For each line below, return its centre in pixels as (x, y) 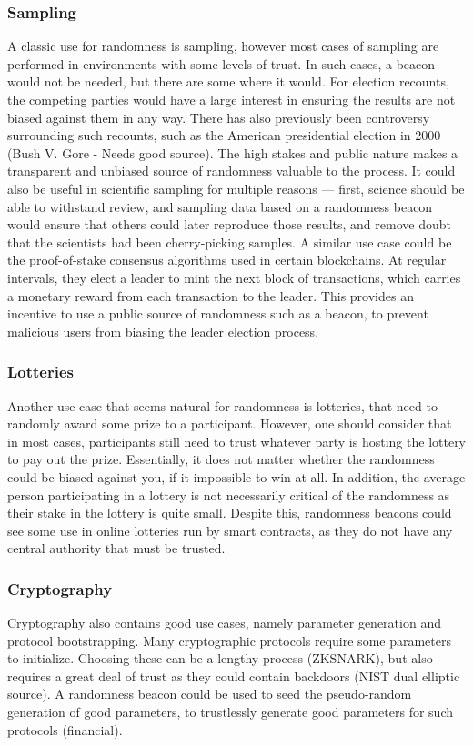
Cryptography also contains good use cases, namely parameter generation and (224, 623)
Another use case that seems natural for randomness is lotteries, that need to (222, 405)
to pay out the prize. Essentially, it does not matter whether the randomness (221, 459)
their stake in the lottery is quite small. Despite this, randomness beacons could (230, 513)
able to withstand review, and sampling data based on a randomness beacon (220, 206)
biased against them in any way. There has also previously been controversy (219, 117)
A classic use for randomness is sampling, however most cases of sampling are (223, 46)
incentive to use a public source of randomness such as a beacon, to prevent (218, 313)
